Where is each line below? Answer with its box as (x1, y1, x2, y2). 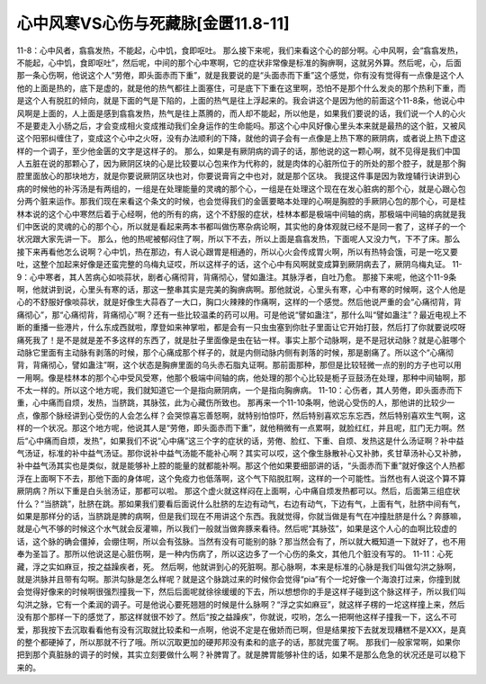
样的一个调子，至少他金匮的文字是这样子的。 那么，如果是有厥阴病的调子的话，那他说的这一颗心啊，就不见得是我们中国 (16, 145, 461, 157)
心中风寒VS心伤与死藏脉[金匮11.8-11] (16, 13, 290, 33)
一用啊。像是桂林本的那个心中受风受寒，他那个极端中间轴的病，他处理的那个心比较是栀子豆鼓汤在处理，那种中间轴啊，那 (16, 372, 466, 382)
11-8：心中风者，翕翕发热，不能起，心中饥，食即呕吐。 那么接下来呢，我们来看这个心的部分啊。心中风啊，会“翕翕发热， (16, 45, 463, 56)
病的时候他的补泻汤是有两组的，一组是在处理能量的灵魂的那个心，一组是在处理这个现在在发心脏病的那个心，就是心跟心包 (16, 183, 466, 193)
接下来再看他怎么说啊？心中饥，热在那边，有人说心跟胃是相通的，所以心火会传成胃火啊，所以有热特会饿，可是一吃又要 (16, 246, 458, 256)
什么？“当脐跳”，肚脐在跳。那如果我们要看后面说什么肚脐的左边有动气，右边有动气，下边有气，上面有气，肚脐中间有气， (16, 498, 465, 508)
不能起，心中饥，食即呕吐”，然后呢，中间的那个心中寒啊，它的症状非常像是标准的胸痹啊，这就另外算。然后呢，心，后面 (16, 57, 463, 67)
